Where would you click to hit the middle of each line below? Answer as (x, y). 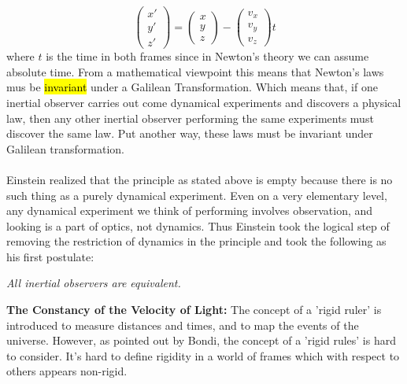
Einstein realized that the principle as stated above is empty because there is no (200, 179)
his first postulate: (50, 256)
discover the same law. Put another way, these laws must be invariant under (190, 133)
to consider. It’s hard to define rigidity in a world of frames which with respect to (203, 355)
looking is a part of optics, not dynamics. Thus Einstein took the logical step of (198, 225)
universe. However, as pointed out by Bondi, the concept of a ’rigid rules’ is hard (201, 340)
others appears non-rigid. (67, 371)
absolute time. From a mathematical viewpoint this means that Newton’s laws (195, 71)
